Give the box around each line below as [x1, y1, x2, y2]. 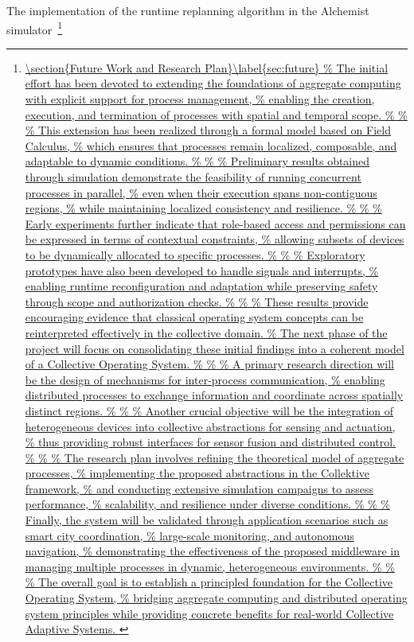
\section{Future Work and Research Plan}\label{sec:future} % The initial [25, 59, 389, 76]
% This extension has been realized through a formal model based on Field [25, 122, 391, 138]
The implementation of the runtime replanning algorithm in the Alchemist [6, 2, 369, 18]
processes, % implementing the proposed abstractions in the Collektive [25, 465, 370, 481]
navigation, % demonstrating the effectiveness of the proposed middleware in [25, 543, 400, 559]
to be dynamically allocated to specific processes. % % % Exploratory [25, 246, 365, 263]
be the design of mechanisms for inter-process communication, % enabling [25, 371, 385, 387]
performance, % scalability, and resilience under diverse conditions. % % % [25, 496, 391, 512]
